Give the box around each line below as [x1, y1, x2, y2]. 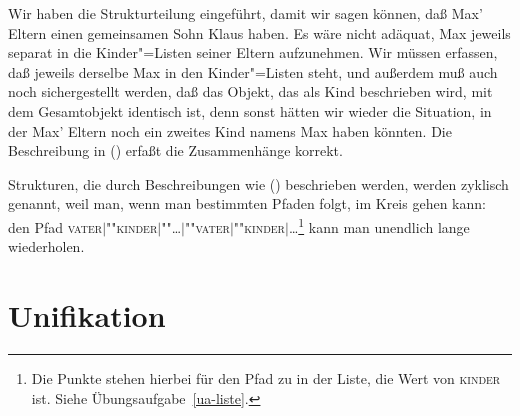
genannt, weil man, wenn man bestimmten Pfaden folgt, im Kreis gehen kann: [8, 193, 486, 214]
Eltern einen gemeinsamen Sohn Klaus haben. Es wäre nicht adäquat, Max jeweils [8, 22, 511, 43]
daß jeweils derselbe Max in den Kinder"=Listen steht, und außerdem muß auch [8, 61, 498, 82]
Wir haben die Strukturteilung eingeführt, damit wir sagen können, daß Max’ [8, 3, 483, 23]
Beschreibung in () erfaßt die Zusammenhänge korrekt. [8, 140, 343, 161]
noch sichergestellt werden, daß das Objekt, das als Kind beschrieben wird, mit [8, 81, 493, 102]
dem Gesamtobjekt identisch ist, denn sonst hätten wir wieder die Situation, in [8, 100, 492, 121]
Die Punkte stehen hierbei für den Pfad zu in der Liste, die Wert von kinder [31, 367, 501, 388]
